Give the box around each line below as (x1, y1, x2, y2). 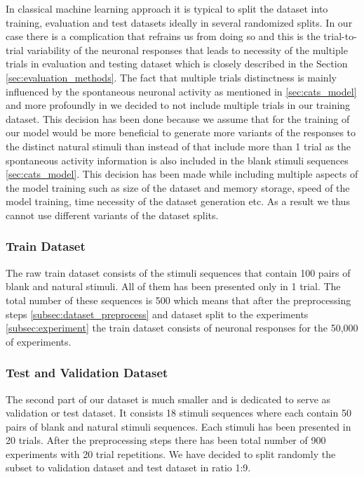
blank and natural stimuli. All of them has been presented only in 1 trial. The (6, 279, 341, 294)
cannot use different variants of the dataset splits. (6, 207, 219, 222)
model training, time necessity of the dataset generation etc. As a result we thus (6, 194, 350, 209)
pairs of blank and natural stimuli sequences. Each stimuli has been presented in (6, 419, 351, 433)
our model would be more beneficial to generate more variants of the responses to (6, 125, 356, 140)
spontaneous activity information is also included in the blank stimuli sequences (6, 152, 349, 167)
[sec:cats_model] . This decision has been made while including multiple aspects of (6, 166, 358, 181)
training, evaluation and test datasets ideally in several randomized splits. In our (6, 15, 353, 30)
